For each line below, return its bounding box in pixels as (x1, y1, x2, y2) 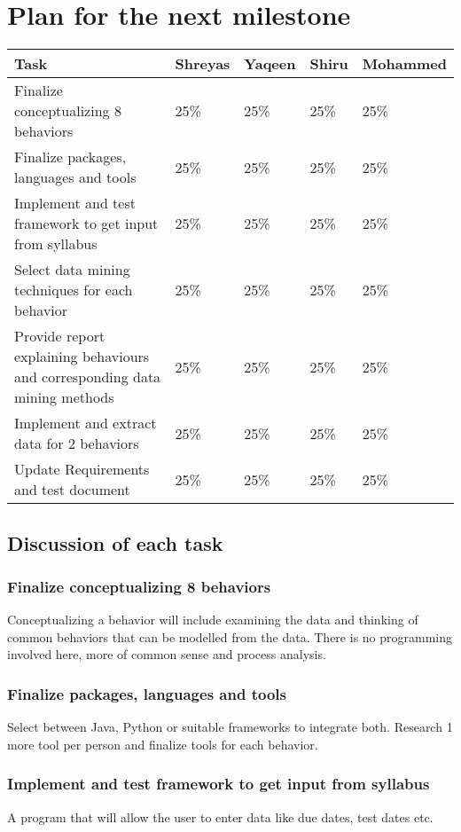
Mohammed (362, 53, 447, 75)
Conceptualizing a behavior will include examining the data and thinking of (7, 610, 418, 629)
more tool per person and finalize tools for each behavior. (7, 734, 318, 753)
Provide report (14, 326, 105, 347)
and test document (14, 479, 130, 500)
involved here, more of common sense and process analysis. (7, 645, 326, 663)
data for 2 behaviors (14, 433, 139, 454)
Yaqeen (244, 53, 296, 75)
